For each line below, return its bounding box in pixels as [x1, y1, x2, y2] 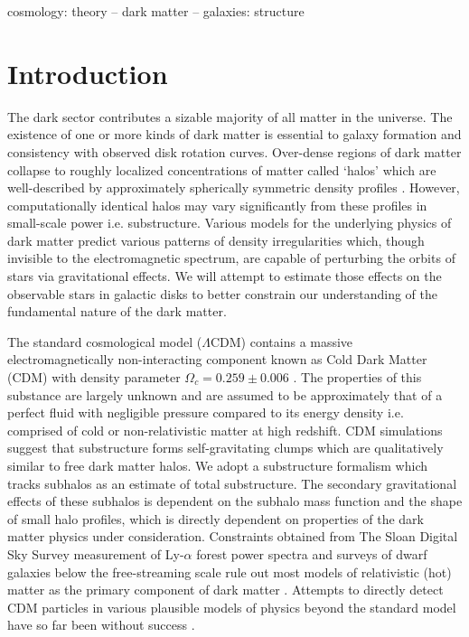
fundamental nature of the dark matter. [7, 302, 227, 321]
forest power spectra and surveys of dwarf [196, 544, 427, 563]
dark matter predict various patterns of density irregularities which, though [7, 230, 425, 249]
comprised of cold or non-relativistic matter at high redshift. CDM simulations [7, 420, 443, 439]
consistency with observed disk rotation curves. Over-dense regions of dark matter [7, 142, 462, 161]
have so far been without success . [7, 615, 195, 634]
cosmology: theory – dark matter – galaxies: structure [7, 2, 305, 20]
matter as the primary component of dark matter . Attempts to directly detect [7, 580, 444, 599]
